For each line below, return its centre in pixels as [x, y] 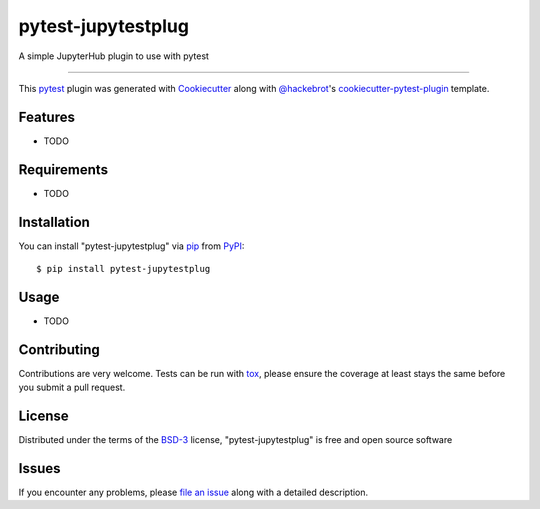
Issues [39, 468]
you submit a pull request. [72, 387]
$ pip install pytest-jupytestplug [123, 269]
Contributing [59, 349]
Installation [54, 221]
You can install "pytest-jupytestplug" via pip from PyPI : [131, 246]
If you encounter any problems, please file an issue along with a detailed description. [193, 492]
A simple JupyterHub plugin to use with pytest [114, 56]
